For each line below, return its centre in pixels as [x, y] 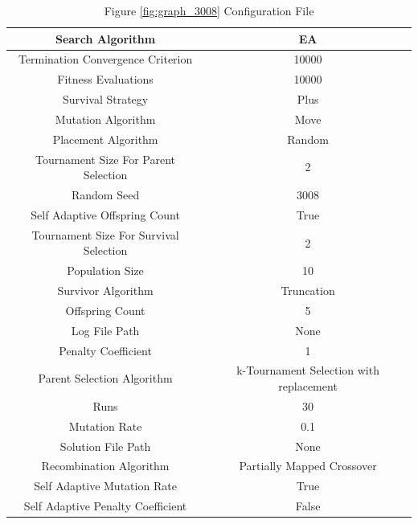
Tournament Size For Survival [105, 234]
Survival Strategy [105, 99]
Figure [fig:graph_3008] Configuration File [209, 10]
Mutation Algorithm [105, 119]
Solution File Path [105, 446]
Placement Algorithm [105, 139]
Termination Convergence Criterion [105, 59]
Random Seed [105, 195]
